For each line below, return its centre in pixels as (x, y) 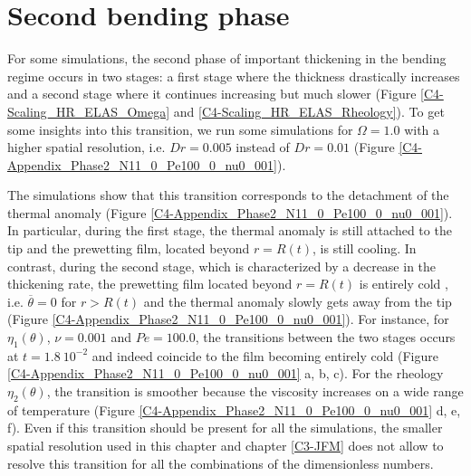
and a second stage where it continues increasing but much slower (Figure (212, 94)
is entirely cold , (404, 284)
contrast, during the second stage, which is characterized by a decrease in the (222, 266)
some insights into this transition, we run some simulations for (180, 129)
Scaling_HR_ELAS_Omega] (89, 111)
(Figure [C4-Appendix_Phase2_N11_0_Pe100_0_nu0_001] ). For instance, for (228, 319)
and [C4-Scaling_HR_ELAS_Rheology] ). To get (309, 111)
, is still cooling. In (365, 248)
